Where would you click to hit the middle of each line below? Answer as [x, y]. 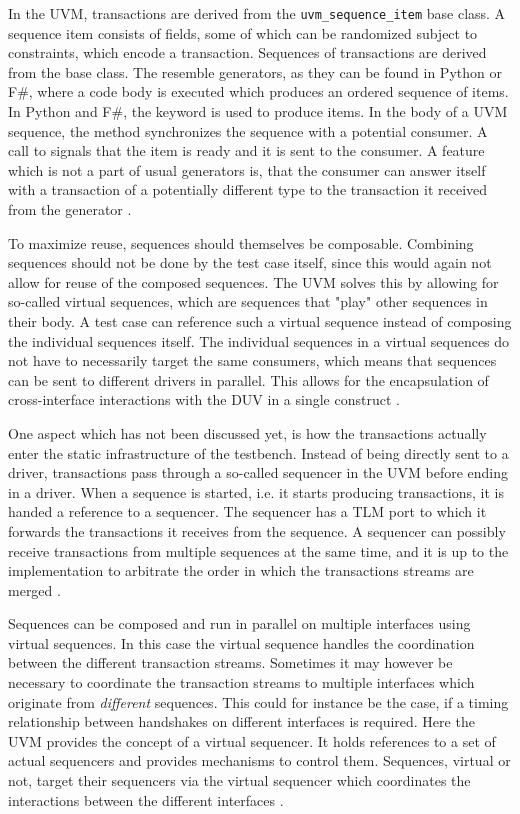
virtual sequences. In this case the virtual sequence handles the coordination [241, 642]
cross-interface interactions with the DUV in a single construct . [204, 399]
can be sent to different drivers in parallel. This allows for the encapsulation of [248, 379]
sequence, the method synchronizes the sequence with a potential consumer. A [248, 130]
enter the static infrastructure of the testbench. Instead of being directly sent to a [258, 452]
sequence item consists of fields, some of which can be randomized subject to [243, 32]
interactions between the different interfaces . [146, 799]
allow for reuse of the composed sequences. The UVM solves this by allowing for [253, 281]
